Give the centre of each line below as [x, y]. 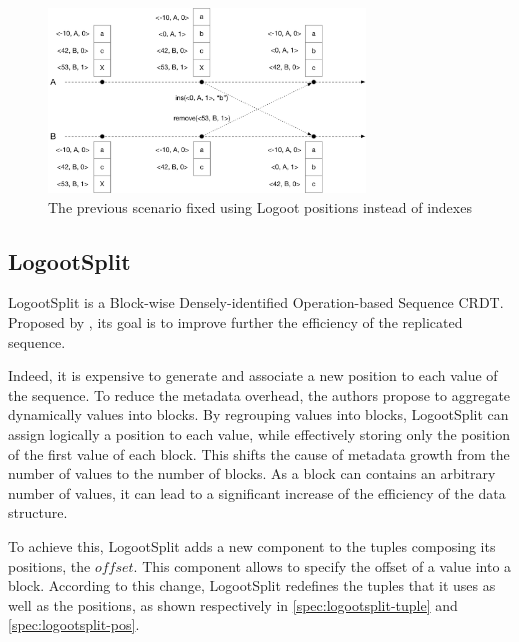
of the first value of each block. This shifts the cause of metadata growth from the [259, 453]
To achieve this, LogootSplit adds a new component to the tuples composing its [252, 546]
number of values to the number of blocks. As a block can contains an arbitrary [252, 473]
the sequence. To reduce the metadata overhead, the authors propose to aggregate [259, 394]
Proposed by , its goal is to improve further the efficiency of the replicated [235, 322]
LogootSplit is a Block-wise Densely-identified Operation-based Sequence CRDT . [256, 302]
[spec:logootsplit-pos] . [74, 624]
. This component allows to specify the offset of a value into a [322, 565]
